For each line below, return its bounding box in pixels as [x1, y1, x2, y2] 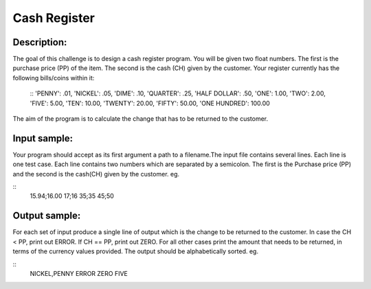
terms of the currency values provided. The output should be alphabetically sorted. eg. [12, 247, 259, 255]
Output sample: [12, 210, 81, 222]
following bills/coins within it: [12, 73, 95, 82]
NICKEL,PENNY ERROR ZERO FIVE [30, 269, 128, 277]
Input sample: [12, 132, 74, 144]
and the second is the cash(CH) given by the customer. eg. [12, 170, 180, 178]
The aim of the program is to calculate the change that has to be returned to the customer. [12, 115, 269, 123]
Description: [12, 36, 67, 48]
